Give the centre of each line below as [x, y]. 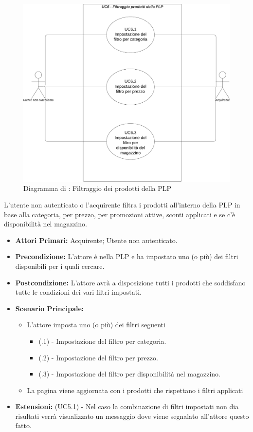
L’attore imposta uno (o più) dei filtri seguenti [96, 325]
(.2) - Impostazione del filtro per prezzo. [98, 357]
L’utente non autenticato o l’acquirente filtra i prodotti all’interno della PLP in [122, 204]
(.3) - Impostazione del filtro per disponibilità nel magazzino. [129, 374]
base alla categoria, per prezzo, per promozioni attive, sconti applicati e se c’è [120, 214]
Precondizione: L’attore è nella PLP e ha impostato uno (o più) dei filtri [127, 256]
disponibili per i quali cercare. [60, 266]
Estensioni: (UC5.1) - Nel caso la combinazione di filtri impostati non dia [127, 406]
